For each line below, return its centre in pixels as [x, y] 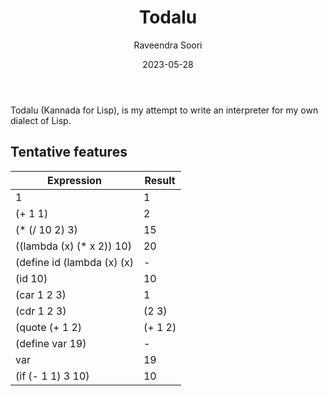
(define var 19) [51, 343]
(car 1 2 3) [41, 294]
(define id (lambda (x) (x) [74, 262]
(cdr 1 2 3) [41, 311]
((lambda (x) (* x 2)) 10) [73, 246]
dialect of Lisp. [41, 120]
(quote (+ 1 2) [49, 327]
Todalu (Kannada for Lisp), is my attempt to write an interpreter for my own [164, 110]
